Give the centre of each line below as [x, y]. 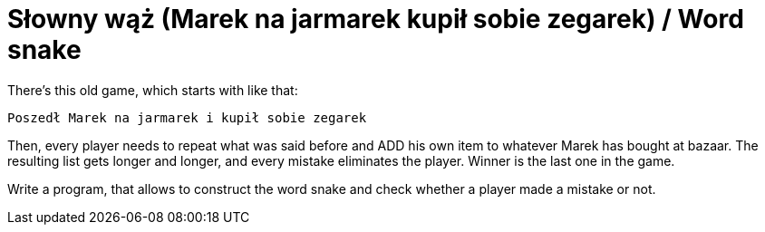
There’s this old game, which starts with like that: [153, 90]
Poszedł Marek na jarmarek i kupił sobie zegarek [187, 117]
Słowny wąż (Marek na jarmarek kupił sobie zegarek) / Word [376, 19]
